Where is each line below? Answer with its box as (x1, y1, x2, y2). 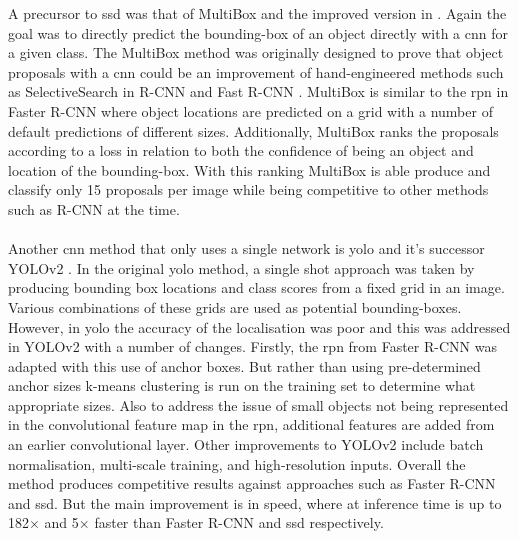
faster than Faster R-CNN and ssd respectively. (94, 512, 384, 533)
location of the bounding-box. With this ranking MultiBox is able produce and (8, 159, 491, 180)
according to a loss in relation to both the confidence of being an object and (8, 140, 474, 161)
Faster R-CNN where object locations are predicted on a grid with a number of (8, 100, 493, 121)
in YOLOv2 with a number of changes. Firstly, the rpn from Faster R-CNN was (8, 336, 497, 357)
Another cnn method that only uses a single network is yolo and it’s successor (8, 238, 485, 259)
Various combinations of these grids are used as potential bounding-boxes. (8, 296, 462, 317)
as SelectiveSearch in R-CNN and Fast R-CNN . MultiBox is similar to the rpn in (8, 81, 509, 102)
